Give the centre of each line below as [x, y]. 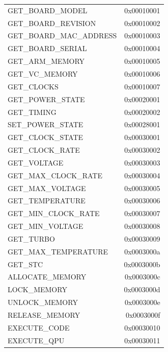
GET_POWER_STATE [46, 99]
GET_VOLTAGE [36, 162]
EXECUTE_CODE [39, 327]
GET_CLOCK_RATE [44, 150]
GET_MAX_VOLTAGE [47, 188]
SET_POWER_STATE [46, 124]
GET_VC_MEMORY [43, 73]
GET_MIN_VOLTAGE [46, 226]
